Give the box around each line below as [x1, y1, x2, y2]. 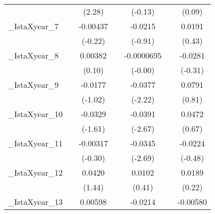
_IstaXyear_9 [8, 79, 59, 90]
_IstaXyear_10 [8, 108, 63, 120]
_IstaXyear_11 [8, 137, 63, 149]
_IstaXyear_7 [8, 20, 59, 32]
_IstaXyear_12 [8, 167, 63, 178]
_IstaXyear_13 [8, 196, 63, 207]
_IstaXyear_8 [8, 49, 59, 61]
